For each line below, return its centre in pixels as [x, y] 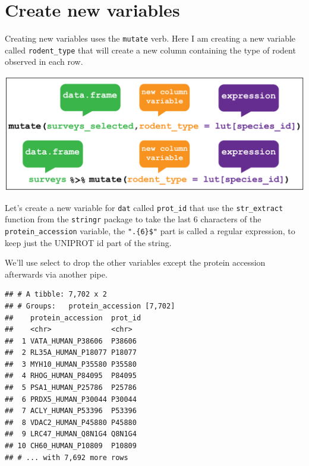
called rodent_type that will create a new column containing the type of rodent [150, 50]
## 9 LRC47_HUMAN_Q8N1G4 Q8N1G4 [71, 434]
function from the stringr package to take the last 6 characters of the [133, 219]
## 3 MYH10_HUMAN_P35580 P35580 [71, 364]
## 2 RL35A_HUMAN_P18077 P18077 [71, 353]
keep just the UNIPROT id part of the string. [88, 242]
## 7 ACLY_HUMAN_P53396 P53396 [71, 411]
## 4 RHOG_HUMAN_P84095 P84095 [71, 376]
